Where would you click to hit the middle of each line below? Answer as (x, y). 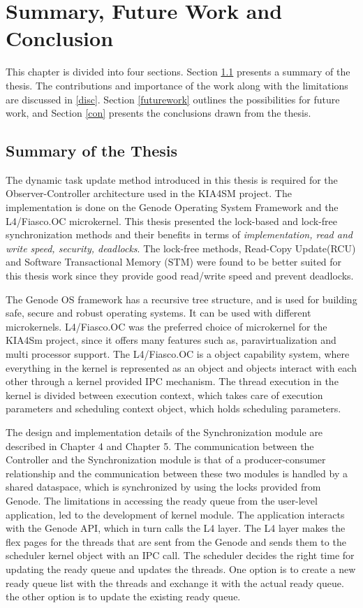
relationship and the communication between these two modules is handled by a (177, 473)
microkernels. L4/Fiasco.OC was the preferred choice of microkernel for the (166, 326)
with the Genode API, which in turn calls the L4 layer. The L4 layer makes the (176, 528)
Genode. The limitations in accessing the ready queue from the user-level (162, 500)
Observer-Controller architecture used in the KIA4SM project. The (149, 193)
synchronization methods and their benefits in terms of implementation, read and (179, 234)
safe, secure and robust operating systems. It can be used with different (158, 313)
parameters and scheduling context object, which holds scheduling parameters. (173, 408)
